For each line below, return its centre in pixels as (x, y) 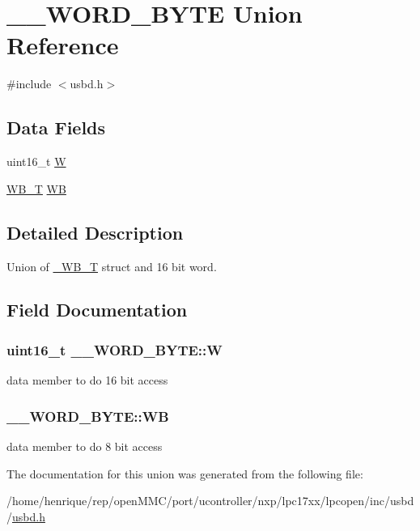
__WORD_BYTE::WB (88, 416)
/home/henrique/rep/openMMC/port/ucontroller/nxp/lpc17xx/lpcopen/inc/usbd (210, 501)
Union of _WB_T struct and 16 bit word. (112, 266)
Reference (63, 45)
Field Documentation (97, 310)
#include (29, 84)
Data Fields (56, 127)
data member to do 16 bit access (87, 380)
